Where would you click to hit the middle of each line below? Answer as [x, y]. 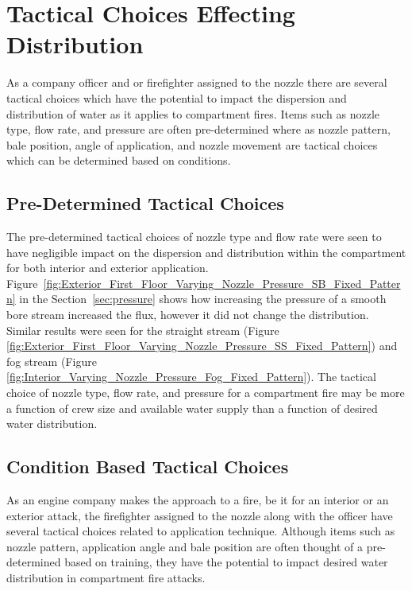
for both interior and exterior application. [108, 268]
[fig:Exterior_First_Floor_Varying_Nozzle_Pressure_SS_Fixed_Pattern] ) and [202, 346]
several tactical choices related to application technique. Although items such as [201, 531]
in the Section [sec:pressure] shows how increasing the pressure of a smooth [203, 299]
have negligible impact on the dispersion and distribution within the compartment [206, 252]
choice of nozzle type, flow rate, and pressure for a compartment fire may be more [206, 393]
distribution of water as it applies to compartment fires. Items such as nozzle [193, 113]
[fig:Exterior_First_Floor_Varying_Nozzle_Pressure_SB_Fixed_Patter [222, 283]
